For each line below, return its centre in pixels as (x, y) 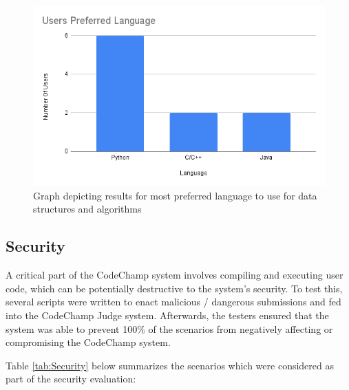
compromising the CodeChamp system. (88, 342)
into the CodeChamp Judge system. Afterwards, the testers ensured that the (167, 315)
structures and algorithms (87, 209)
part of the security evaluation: (71, 379)
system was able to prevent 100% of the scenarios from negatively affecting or (169, 328)
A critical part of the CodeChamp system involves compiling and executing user (174, 275)
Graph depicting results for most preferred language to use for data (175, 195)
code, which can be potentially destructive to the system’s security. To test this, (174, 288)
